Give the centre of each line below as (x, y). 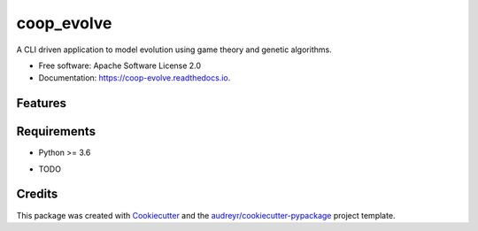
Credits (37, 194)
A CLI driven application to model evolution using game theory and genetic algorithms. (174, 50)
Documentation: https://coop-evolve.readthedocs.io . (135, 78)
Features (41, 103)
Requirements (56, 131)
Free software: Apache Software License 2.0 (120, 65)
